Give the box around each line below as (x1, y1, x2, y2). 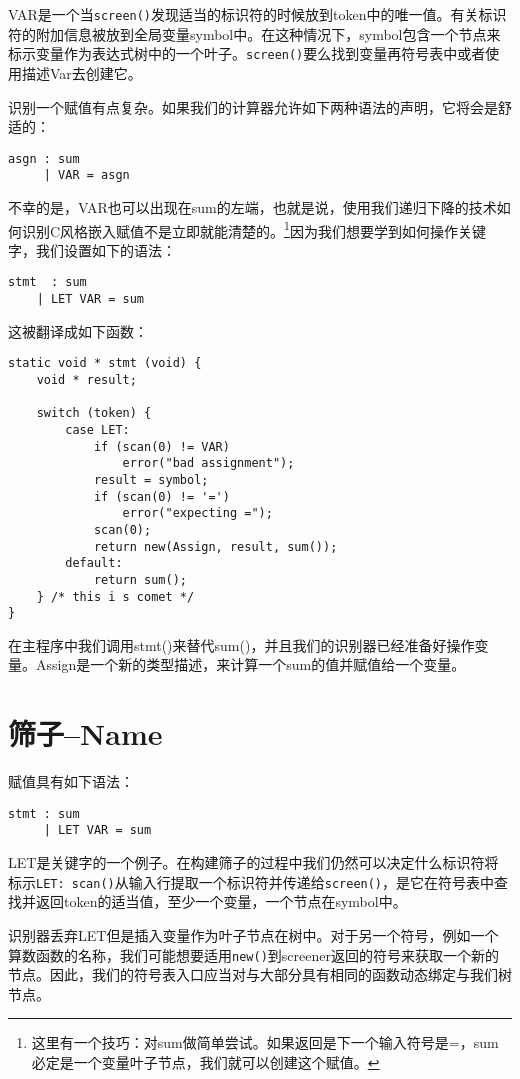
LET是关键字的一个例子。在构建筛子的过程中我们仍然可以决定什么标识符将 (8, 852, 499, 873)
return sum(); (93, 572, 187, 587)
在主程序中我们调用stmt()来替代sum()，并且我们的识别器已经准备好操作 (8, 634, 475, 655)
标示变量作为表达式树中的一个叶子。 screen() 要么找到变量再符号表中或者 (8, 43, 486, 64)
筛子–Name (8, 713, 163, 754)
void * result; (36, 373, 137, 387)
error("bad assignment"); (122, 456, 295, 471)
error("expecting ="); (122, 506, 273, 521)
